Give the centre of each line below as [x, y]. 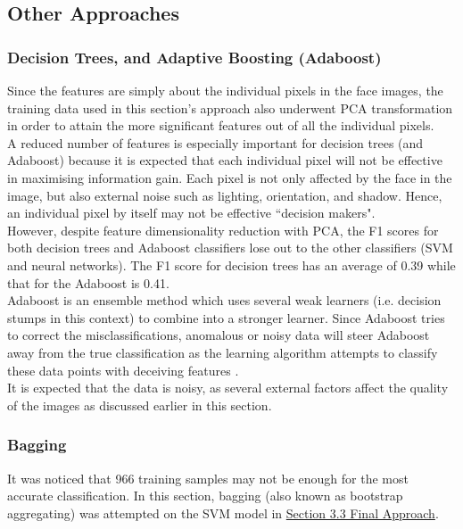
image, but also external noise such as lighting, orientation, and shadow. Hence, [225, 195]
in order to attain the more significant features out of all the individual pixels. [221, 125]
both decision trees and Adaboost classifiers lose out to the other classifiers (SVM [230, 248]
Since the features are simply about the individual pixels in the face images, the [225, 90]
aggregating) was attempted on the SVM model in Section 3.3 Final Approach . [223, 512]
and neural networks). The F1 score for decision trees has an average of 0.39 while [231, 264]
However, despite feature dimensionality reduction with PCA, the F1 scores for [223, 230]
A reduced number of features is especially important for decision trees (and [215, 142]
